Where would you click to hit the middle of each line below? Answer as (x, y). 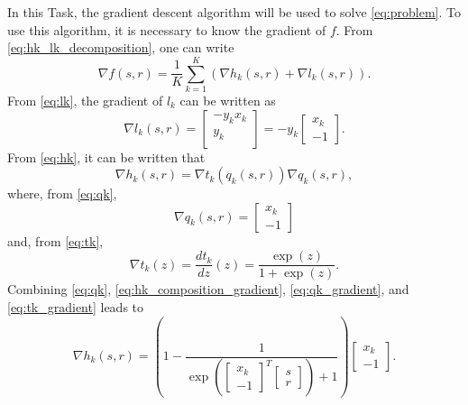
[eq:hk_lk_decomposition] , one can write (121, 47)
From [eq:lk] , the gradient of (85, 100)
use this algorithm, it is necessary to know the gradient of (167, 29)
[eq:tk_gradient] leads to (76, 306)
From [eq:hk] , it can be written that (106, 156)
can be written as (228, 100)
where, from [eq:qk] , (62, 193)
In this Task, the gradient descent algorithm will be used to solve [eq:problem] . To (234, 12)
